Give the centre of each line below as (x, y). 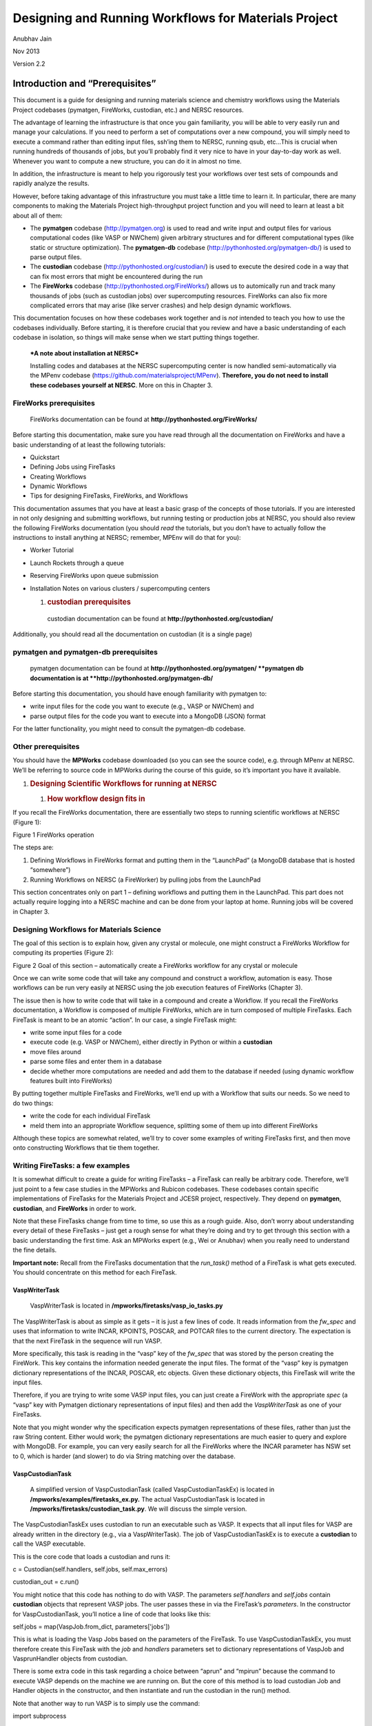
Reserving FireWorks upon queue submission (94, 576)
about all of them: (38, 215)
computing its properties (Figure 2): (63, 953)
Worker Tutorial (52, 550)
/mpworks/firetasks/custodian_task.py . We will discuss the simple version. (138, 1509)
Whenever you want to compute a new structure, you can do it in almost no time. (127, 161)
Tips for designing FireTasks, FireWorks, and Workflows (109, 496)
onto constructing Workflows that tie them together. (86, 1148)
